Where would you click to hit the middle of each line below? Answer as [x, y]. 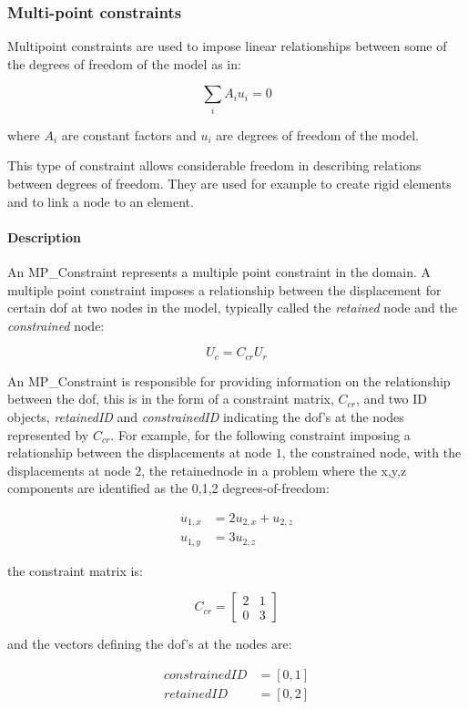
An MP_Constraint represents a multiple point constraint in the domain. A [219, 271]
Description [45, 236]
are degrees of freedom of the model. [317, 134]
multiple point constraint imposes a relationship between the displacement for [224, 289]
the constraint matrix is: [75, 570]
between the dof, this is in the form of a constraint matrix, [171, 399]
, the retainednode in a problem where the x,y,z [274, 470]
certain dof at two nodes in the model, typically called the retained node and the [232, 308]
